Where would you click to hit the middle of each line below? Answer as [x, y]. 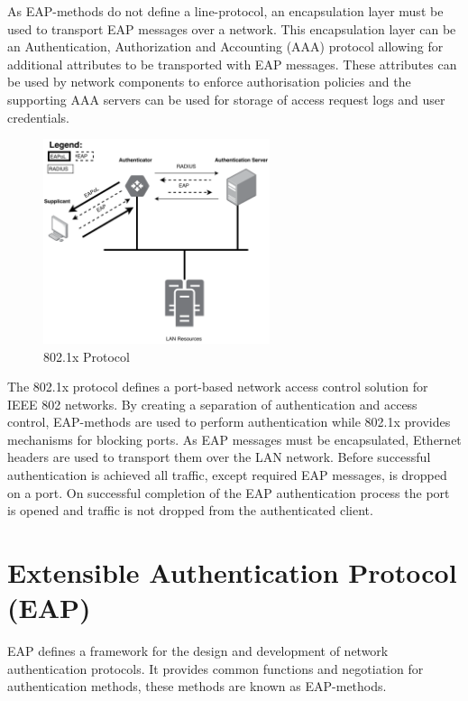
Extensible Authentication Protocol [232, 572]
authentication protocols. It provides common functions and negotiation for [216, 668]
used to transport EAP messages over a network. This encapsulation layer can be [232, 28]
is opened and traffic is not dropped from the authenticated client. [190, 510]
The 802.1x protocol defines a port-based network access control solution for [218, 387]
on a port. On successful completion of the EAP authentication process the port [229, 492]
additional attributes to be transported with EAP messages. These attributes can [232, 64]
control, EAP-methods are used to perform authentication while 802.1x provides [229, 422]
